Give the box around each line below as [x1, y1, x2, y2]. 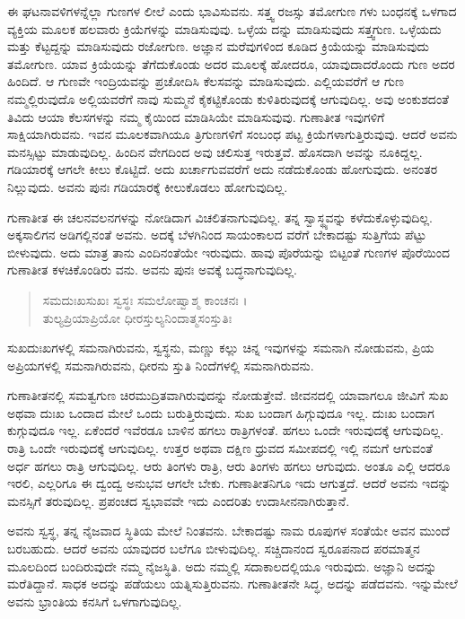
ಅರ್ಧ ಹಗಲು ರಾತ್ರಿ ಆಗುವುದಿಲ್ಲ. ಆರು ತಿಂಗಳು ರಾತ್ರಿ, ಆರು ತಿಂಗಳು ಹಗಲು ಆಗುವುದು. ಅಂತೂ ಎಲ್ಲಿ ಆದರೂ [7, 456, 451, 475]
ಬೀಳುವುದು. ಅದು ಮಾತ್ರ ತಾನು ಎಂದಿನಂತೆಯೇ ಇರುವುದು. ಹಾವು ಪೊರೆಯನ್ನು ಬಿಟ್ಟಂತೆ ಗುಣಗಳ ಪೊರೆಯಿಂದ [7, 242, 451, 261]
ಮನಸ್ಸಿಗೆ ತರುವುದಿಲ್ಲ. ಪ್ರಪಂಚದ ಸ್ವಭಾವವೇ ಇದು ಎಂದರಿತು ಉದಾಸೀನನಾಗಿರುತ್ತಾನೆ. [7, 491, 350, 510]
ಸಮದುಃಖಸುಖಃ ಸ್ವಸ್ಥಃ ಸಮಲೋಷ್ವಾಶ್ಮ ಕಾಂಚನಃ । [42, 290, 248, 309]
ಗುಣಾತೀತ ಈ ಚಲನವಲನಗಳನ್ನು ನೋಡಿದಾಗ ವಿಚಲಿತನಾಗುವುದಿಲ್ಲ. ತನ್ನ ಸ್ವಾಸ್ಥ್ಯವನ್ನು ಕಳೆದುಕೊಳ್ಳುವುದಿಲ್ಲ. [7, 207, 434, 226]
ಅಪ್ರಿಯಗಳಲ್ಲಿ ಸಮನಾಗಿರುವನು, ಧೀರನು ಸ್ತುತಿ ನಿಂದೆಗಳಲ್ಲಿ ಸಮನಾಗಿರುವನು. [7, 355, 314, 374]
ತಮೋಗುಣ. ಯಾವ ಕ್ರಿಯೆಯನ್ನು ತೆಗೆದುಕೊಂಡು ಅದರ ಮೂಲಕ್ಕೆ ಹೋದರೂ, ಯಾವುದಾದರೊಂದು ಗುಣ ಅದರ [7, 54, 455, 73]
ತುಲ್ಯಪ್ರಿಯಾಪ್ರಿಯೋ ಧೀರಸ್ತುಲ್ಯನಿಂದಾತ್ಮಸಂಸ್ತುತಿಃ [42, 308, 232, 327]
